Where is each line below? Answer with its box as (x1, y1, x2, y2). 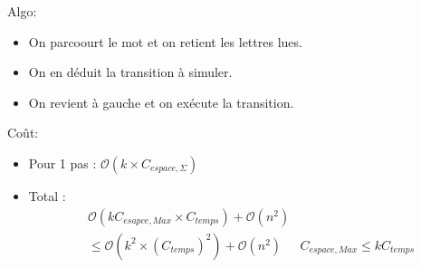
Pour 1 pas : (28, 153, 97, 172)
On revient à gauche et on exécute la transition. (28, 92, 294, 111)
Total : (28, 186, 66, 205)
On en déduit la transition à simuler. (28, 62, 233, 81)
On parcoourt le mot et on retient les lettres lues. (28, 32, 302, 51)
